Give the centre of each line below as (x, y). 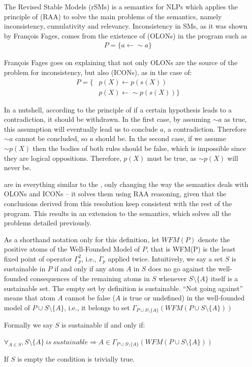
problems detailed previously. (48, 223)
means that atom (30, 298)
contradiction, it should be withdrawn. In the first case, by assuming (107, 119)
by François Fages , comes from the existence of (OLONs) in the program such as (126, 35)
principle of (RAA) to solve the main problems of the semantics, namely (113, 16)
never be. (18, 167)
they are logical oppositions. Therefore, (63, 158)
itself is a (224, 278)
